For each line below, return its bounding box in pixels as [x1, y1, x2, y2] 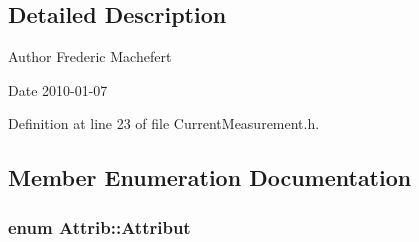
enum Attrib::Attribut [8, 214, 191, 239]
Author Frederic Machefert [8, 46, 172, 67]
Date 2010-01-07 [8, 79, 108, 100]
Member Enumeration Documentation [8, 162, 412, 193]
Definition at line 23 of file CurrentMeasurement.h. [8, 113, 320, 134]
